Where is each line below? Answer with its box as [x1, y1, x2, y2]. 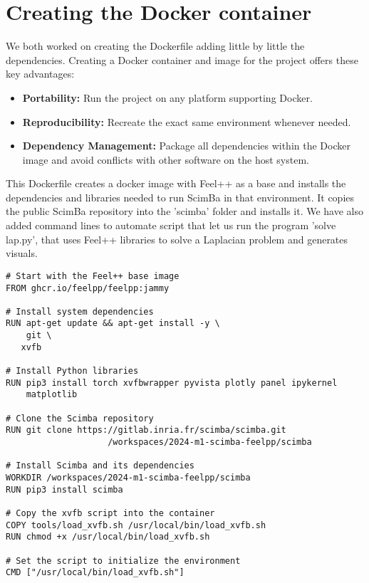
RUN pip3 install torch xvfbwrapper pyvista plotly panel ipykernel [6, 377, 338, 388]
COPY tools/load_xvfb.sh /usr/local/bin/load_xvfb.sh [6, 520, 266, 530]
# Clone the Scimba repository [6, 413, 154, 424]
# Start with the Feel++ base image [6, 271, 180, 281]
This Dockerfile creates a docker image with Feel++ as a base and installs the [6, 176, 346, 191]
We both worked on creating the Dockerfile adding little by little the [6, 38, 305, 53]
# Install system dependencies [6, 306, 154, 317]
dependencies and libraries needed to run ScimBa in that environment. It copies [6, 189, 355, 204]
